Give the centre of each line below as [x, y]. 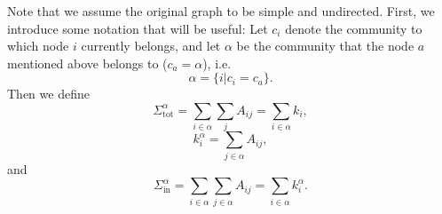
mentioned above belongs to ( [87, 63]
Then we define [48, 94]
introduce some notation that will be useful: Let [138, 28]
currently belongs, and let [151, 46]
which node [38, 46]
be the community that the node [325, 46]
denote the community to [354, 28]
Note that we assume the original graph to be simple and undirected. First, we [221, 11]
